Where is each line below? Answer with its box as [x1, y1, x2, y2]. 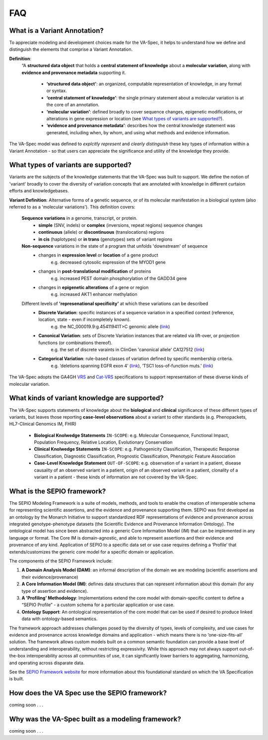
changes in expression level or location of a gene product [38, 252, 158, 258]
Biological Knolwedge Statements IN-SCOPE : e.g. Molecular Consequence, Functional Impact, [34, 432, 229, 438]
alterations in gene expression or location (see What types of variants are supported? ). [46, 115, 224, 121]
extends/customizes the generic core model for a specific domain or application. [9, 549, 174, 555]
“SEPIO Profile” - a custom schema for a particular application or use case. [21, 602, 175, 608]
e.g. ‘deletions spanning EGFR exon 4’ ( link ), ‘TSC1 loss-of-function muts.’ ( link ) [51, 363, 213, 369]
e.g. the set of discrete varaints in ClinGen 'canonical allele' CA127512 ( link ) [51, 347, 204, 353]
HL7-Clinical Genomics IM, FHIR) [9, 421, 76, 427]
